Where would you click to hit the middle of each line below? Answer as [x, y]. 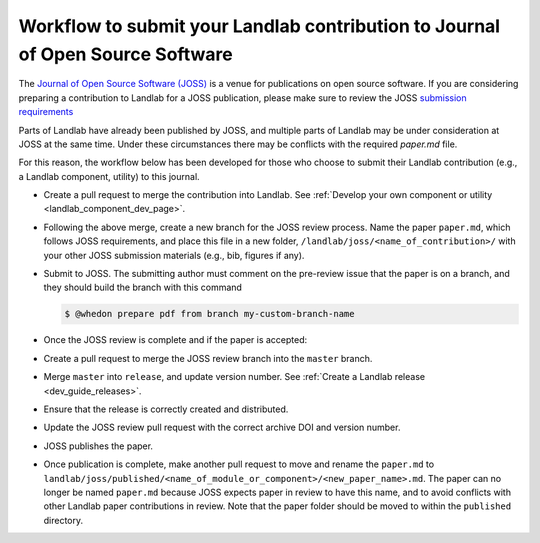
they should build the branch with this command [142, 287]
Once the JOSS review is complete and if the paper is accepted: [175, 340]
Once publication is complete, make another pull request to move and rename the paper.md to [239, 464]
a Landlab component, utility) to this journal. [109, 176]
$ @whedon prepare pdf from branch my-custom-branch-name [209, 314]
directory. [63, 520]
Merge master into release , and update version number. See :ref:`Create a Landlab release [234, 377]
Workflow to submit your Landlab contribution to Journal [259, 26]
